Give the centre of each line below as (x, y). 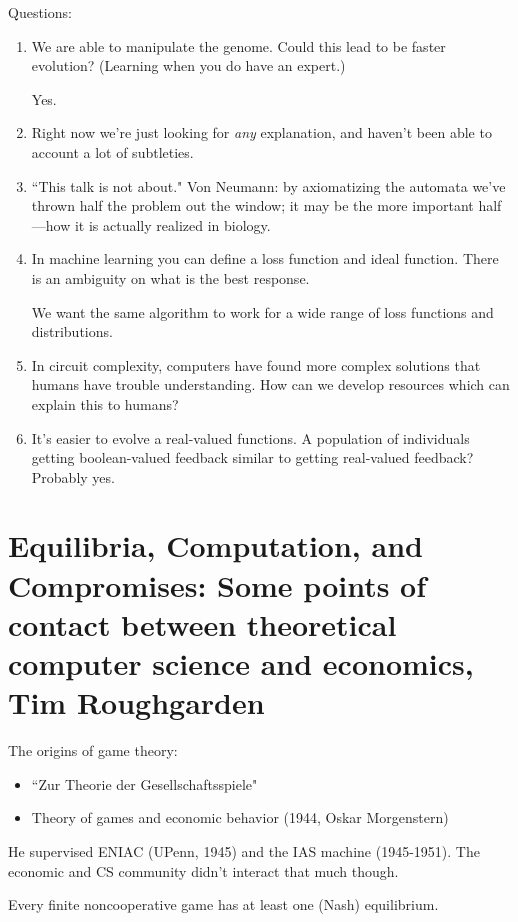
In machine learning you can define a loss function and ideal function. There (265, 258)
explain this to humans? (105, 403)
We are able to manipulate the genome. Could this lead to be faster (238, 45)
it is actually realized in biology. (172, 224)
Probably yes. (73, 476)
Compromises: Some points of (217, 584)
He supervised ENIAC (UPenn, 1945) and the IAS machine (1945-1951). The (244, 850)
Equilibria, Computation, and (215, 545)
